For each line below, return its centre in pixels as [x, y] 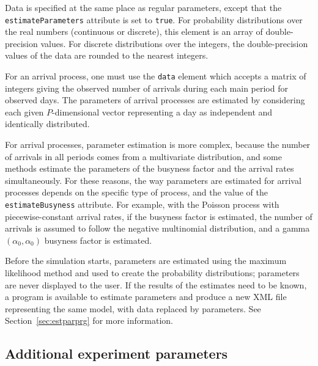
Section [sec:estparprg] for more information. [89, 320]
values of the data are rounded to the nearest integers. [107, 55]
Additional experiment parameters [116, 353]
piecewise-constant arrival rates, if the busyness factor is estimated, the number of [159, 216]
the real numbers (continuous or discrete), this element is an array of [134, 31]
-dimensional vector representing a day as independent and [162, 112]
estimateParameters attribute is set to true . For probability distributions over [154, 19]
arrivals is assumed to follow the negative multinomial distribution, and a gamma [157, 228]
